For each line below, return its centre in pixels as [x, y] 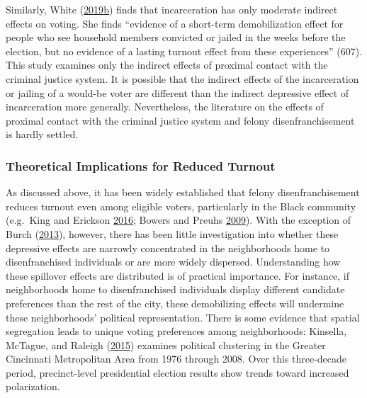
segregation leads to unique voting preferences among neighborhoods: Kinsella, [176, 331]
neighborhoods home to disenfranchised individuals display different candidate [175, 289]
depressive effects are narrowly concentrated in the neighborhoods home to [168, 248]
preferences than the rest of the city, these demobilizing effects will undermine [175, 303]
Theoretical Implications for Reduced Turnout [141, 165]
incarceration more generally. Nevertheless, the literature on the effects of [165, 107]
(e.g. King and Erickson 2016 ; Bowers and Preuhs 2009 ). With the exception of [179, 220]
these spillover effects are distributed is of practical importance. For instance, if [178, 275]
